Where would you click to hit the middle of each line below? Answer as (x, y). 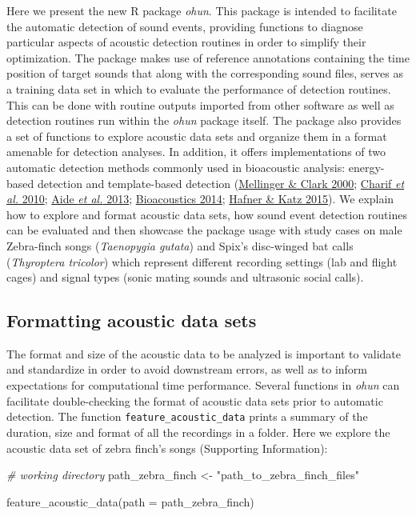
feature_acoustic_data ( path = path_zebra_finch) (130, 501)
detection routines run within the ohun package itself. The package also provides (204, 120)
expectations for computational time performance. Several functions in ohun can (203, 385)
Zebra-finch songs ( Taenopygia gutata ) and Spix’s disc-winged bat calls (180, 245)
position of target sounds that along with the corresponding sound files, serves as (205, 73)
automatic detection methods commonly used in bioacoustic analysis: (176, 167)
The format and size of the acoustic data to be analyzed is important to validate (204, 353)
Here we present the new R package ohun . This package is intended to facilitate (202, 10)
